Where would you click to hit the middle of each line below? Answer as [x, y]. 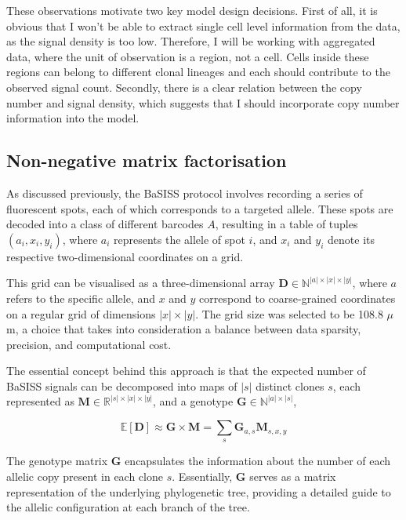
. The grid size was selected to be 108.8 [289, 313]
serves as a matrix [293, 476]
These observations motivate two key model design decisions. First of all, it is [192, 10]
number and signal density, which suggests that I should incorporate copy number [203, 102]
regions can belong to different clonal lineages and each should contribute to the [198, 72]
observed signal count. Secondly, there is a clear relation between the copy [184, 87]
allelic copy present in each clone [85, 476]
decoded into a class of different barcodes [105, 224]
